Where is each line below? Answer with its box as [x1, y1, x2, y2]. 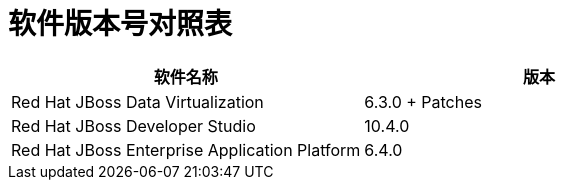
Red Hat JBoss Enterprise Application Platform [11, 139, 361, 160]
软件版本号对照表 [8, 7, 233, 41]
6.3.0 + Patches [364, 91, 482, 112]
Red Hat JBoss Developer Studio [11, 115, 256, 136]
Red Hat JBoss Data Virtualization [11, 91, 264, 112]
